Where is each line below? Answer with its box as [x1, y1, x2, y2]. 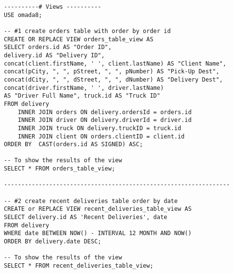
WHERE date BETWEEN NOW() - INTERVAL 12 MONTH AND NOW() [4, 230, 192, 237]
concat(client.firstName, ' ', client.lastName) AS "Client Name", [4, 60, 227, 67]
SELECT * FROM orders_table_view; [4, 165, 116, 172]
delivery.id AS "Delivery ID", [4, 51, 105, 59]
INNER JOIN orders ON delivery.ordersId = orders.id [17, 108, 192, 116]
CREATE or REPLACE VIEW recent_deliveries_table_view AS [4, 205, 192, 213]
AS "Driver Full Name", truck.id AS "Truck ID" [4, 92, 161, 100]
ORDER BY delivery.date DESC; [4, 238, 101, 245]
